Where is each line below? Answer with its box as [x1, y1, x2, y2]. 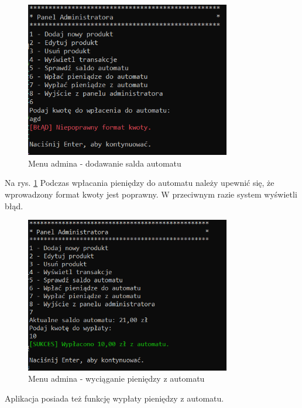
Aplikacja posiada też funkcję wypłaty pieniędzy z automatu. [5, 392, 224, 404]
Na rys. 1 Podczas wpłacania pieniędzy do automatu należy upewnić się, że [5, 177, 274, 189]
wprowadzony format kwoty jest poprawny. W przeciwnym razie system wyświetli [5, 188, 297, 200]
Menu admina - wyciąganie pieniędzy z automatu [28, 372, 205, 385]
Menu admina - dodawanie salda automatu [28, 157, 181, 169]
